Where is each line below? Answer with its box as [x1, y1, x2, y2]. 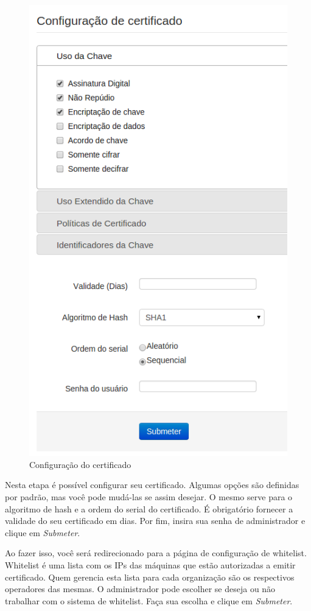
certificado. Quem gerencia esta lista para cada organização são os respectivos [5, 570, 295, 583]
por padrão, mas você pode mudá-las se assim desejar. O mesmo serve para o [5, 491, 293, 503]
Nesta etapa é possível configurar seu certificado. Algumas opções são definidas [5, 478, 299, 491]
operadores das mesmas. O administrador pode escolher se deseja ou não [5, 582, 276, 595]
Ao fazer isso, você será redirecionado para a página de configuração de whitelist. [5, 546, 307, 559]
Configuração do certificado [29, 458, 131, 470]
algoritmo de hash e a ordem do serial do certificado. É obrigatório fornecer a [5, 502, 293, 515]
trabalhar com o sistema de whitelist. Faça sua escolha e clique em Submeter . [5, 594, 293, 607]
